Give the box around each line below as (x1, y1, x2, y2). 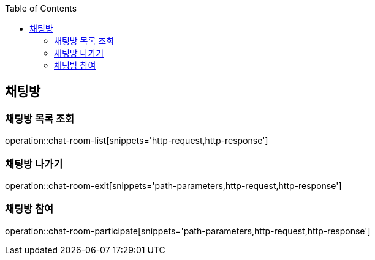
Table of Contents (5, 3, 77, 13)
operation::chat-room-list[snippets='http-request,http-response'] (5, 135, 268, 146)
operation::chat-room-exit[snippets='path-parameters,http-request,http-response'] (5, 180, 342, 191)
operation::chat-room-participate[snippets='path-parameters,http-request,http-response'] (5, 225, 371, 236)
